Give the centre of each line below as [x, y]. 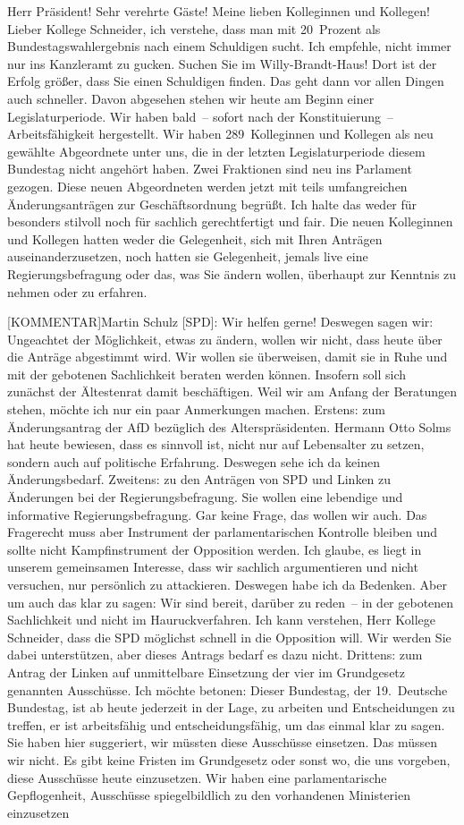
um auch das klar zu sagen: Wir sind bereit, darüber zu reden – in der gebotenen [231, 602]
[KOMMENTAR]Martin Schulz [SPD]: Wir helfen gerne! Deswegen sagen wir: [220, 322]
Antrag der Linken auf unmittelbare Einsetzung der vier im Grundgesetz [207, 672]
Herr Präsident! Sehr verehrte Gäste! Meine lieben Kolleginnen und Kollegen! [219, 11]
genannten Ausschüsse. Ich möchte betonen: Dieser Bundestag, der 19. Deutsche [228, 689]
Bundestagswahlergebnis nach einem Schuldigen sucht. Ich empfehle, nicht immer [229, 46]
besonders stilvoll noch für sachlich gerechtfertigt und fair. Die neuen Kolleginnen [230, 221]
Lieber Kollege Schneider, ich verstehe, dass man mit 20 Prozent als [194, 28]
